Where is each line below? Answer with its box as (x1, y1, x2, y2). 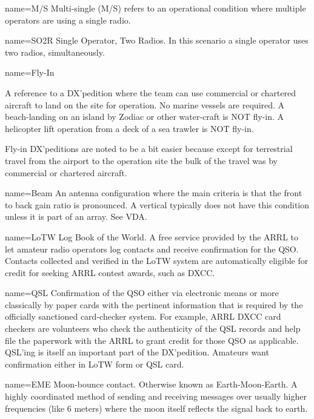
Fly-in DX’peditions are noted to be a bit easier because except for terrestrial (5, 142, 293, 155)
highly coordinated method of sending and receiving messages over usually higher (5, 390, 307, 403)
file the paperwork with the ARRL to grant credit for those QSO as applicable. (5, 334, 299, 346)
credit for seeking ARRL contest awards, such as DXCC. (5, 266, 215, 279)
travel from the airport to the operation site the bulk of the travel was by (5, 154, 278, 167)
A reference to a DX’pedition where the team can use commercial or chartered (5, 86, 296, 99)
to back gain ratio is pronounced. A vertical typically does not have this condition (5, 198, 310, 211)
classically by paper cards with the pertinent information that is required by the (5, 298, 303, 311)
